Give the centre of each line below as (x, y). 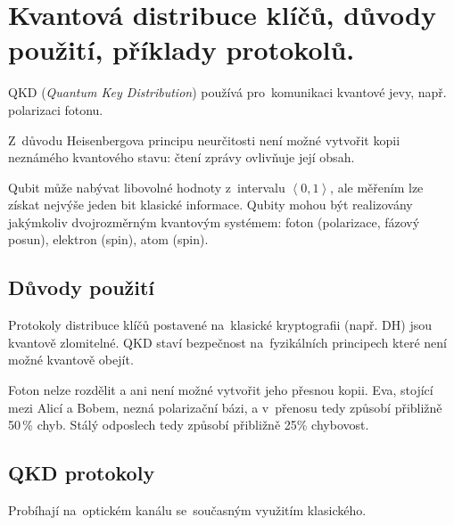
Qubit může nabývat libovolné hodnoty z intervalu (147, 187)
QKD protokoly (82, 473)
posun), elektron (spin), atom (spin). (108, 239)
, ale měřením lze (377, 187)
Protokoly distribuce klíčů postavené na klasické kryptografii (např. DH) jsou (220, 325)
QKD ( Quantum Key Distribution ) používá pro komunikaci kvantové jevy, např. (227, 92)
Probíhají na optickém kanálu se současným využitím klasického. (187, 510)
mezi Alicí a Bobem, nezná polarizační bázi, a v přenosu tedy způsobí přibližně (225, 407)
